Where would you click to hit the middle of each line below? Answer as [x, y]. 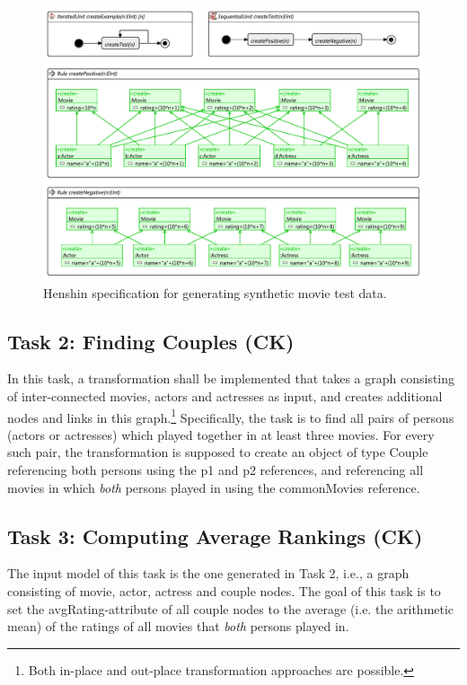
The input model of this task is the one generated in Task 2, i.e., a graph [208, 573]
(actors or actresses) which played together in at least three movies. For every [221, 434]
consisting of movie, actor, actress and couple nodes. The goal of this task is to [224, 590]
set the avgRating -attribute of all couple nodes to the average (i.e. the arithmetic [231, 608]
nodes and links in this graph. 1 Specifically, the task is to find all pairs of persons [231, 416]
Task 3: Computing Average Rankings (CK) [215, 536]
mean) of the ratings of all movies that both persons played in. [178, 626]
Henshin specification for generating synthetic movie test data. [215, 292]
